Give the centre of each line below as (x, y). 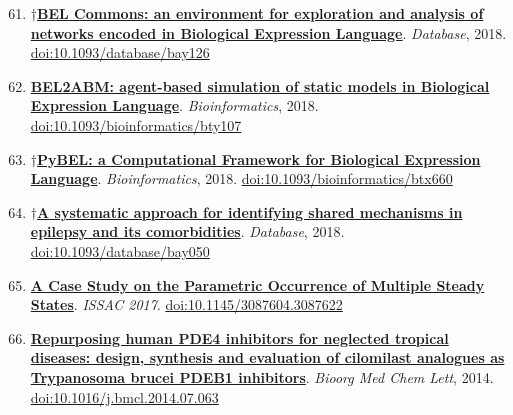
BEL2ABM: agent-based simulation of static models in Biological (260, 85)
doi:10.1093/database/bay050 (120, 250)
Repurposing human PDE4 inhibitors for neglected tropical (239, 337)
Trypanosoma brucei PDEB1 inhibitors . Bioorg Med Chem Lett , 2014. (262, 376)
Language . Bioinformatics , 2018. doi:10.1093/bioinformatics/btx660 (241, 178)
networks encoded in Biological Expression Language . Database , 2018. (268, 32)
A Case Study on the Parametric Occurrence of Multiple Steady (257, 284)
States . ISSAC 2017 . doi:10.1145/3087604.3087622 (186, 304)
